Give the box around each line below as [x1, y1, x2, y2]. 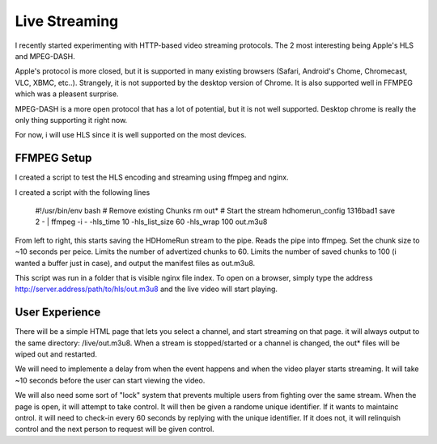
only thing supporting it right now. [15, 115, 128, 125]
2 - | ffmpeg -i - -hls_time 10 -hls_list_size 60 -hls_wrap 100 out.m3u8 [35, 217, 268, 226]
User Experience [15, 306, 101, 319]
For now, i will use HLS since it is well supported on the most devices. [15, 130, 247, 140]
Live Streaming [15, 12, 119, 30]
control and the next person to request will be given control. [15, 425, 214, 434]
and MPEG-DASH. [15, 51, 76, 61]
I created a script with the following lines [15, 187, 151, 197]
